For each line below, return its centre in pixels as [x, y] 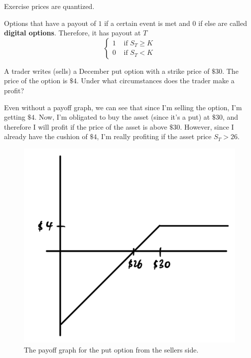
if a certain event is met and [147, 23]
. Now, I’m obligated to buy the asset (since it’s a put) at [122, 117]
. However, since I [207, 126]
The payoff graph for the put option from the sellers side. [111, 349]
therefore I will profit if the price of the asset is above [86, 126]
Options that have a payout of [50, 23]
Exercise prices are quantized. [49, 6]
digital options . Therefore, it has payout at [72, 33]
